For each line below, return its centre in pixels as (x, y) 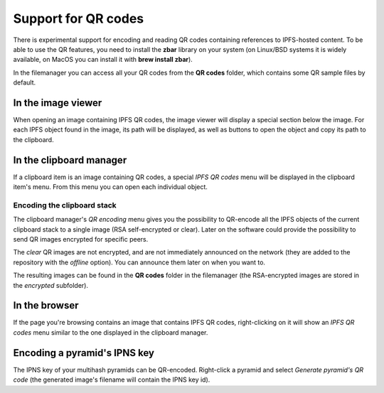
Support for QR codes (79, 18)
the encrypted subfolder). (51, 285)
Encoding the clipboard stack (65, 205)
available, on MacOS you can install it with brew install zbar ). (103, 60)
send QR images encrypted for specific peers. (81, 239)
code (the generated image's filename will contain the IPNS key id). (112, 379)
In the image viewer (58, 103)
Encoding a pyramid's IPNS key (84, 353)
